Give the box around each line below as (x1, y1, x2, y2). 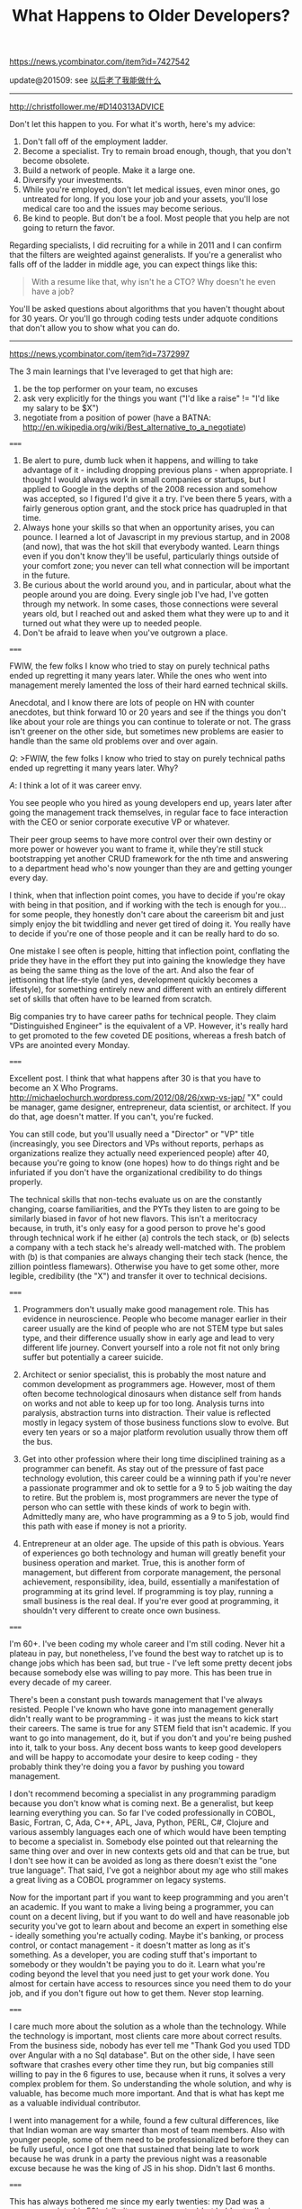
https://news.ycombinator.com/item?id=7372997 (9, 349, 191, 360)
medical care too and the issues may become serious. (22, 204, 223, 215)
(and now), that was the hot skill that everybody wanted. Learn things (22, 542, 280, 552)
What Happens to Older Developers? (12, 5, 290, 26)
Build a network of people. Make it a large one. (22, 165, 196, 176)
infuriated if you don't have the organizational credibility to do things (9, 1167, 262, 1178)
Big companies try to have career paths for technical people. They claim (9, 1011, 277, 1022)
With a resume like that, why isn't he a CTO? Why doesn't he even (31, 277, 276, 288)
